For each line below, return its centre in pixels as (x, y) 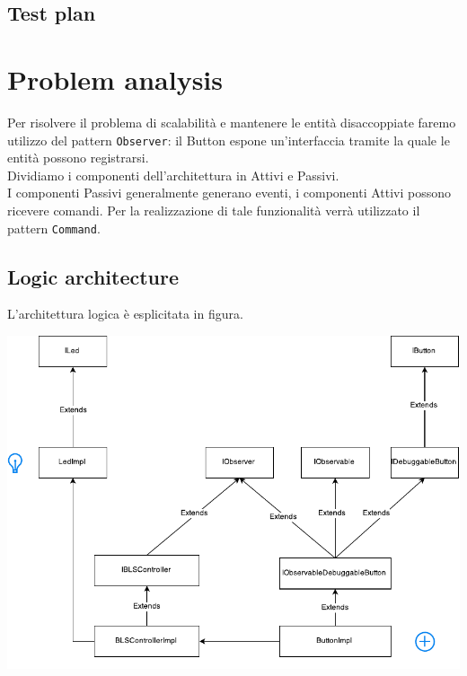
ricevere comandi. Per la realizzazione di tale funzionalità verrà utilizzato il (214, 210)
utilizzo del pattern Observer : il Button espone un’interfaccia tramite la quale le (229, 140)
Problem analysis (115, 79)
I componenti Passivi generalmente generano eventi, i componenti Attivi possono (229, 193)
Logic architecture (93, 276)
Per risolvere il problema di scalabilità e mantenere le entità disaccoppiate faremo (232, 122)
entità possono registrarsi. (78, 158)
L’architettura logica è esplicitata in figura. (125, 314)
